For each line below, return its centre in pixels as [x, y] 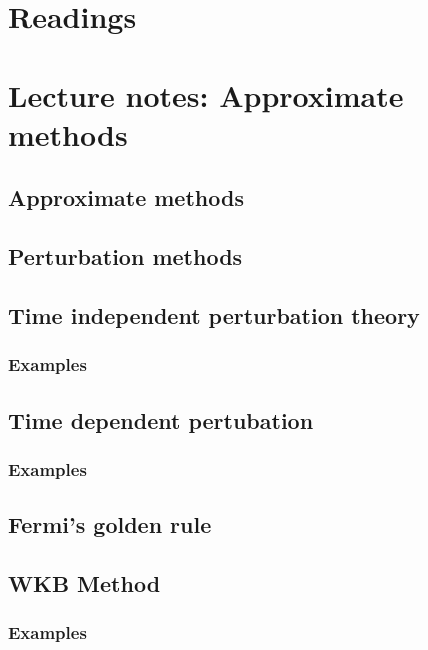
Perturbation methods [125, 256]
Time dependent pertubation [161, 419]
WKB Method [84, 582]
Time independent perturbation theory [214, 314]
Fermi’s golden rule [110, 524]
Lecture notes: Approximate [206, 94]
